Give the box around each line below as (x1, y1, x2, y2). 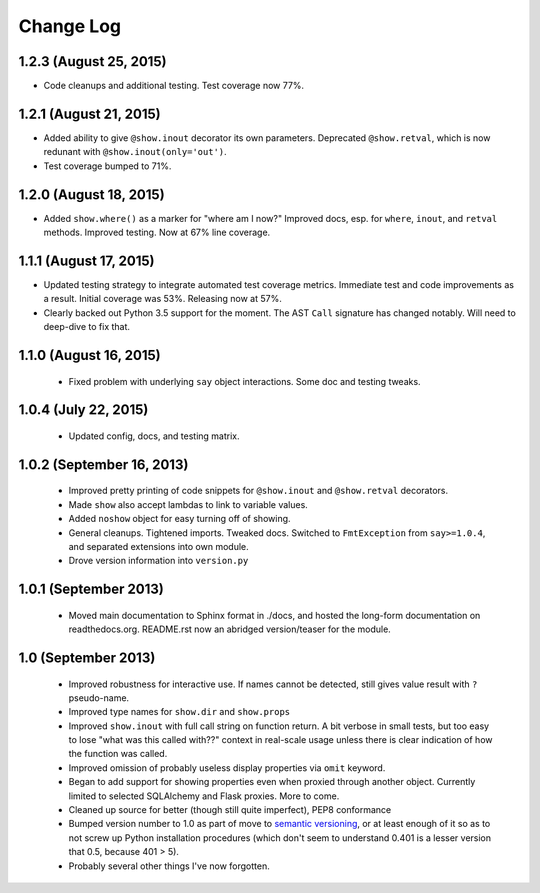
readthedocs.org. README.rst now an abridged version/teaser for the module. (68, 623, 392, 635)
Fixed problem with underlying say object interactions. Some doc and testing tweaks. (68, 375, 421, 387)
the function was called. (68, 748, 168, 760)
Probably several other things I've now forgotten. (68, 860, 270, 872)
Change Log (18, 15, 122, 37)
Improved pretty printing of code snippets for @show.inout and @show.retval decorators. (68, 485, 449, 497)
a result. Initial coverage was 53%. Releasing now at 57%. (43, 293, 282, 305)
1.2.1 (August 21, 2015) (18, 105, 161, 122)
